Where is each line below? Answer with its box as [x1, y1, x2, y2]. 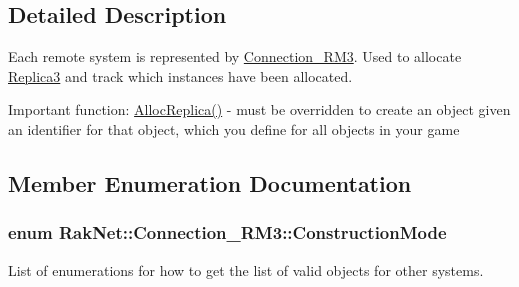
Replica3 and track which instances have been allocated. [8, 65, 353, 86]
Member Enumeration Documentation [8, 167, 412, 198]
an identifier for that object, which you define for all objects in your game [8, 118, 460, 139]
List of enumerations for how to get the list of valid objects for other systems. [8, 259, 484, 280]
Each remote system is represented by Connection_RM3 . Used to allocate [8, 46, 462, 67]
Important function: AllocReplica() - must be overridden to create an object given [8, 99, 511, 120]
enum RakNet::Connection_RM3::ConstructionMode [8, 220, 447, 245]
